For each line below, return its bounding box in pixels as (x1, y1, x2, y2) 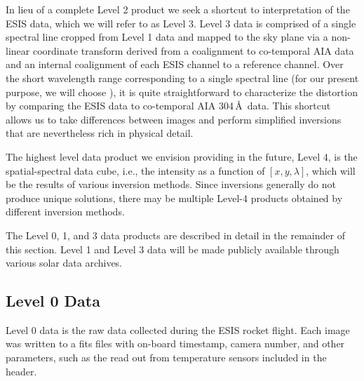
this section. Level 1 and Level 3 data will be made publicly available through (6, 241, 339, 256)
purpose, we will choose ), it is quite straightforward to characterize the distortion (6, 84, 358, 99)
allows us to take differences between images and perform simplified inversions (6, 112, 342, 126)
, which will (306, 163, 356, 178)
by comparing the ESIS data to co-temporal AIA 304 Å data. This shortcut (6, 98, 331, 113)
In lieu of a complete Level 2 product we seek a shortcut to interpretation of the (6, 2, 350, 16)
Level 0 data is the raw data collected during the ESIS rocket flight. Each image (6, 322, 350, 337)
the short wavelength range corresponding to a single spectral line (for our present (6, 70, 359, 85)
